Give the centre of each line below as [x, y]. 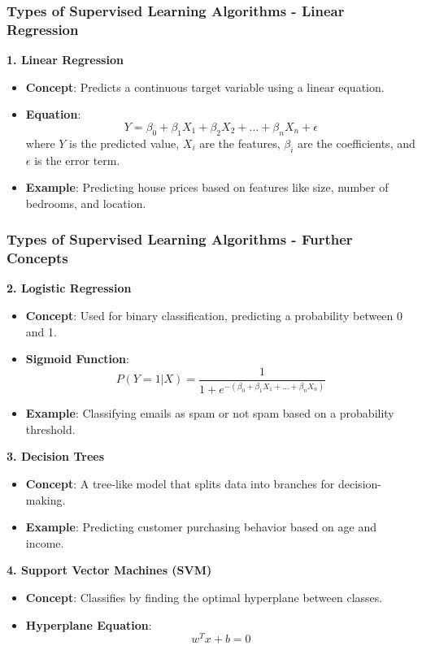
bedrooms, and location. [86, 203]
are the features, [240, 143]
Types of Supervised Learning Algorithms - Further [180, 239]
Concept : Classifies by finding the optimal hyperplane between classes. [204, 597]
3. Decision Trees [56, 456]
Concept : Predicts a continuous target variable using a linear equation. [205, 87]
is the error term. [77, 160]
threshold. [50, 429]
